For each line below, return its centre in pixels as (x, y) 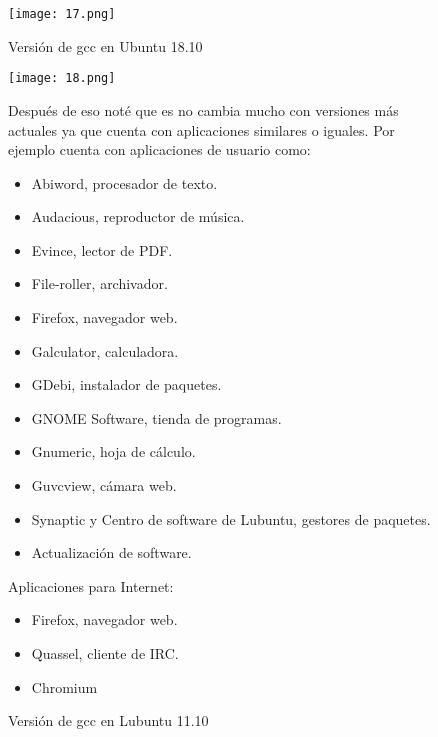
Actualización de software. (111, 552)
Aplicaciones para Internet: (91, 585)
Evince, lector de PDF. (102, 249)
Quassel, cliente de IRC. (105, 653)
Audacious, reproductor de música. (138, 216)
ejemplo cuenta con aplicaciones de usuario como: (159, 149)
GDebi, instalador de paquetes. (126, 384)
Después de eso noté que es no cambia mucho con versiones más (203, 109)
